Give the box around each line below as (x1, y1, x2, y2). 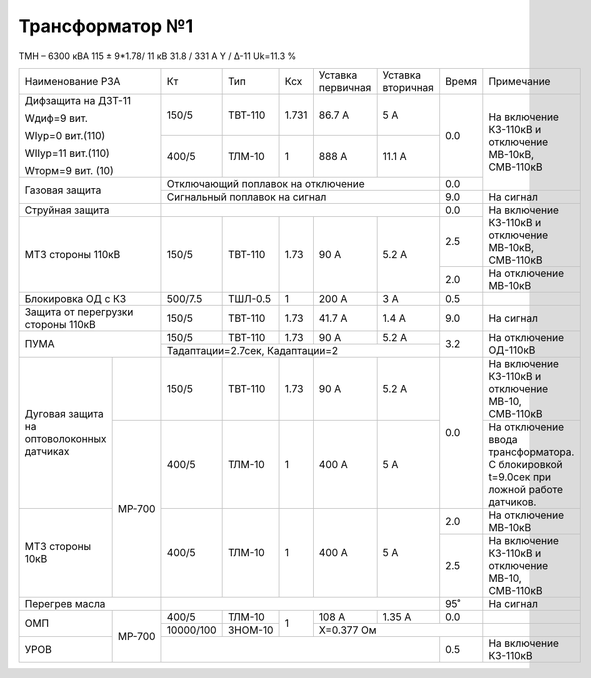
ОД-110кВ (488, 343, 536, 357)
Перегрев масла (24, 596, 106, 610)
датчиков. (488, 495, 537, 509)
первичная (318, 80, 372, 94)
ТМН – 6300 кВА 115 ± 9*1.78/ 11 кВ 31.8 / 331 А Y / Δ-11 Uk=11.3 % (18, 50, 297, 62)
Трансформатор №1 (18, 15, 194, 37)
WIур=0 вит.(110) (24, 128, 106, 142)
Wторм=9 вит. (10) (24, 163, 114, 177)
